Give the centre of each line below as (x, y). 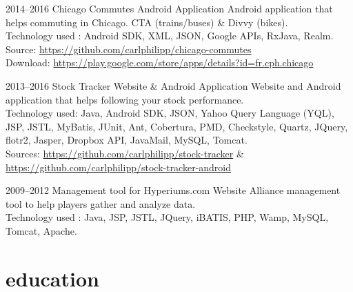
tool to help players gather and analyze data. (101, 203)
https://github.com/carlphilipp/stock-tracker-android (119, 167)
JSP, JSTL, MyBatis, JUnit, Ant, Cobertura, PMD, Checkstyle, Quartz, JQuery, (177, 126)
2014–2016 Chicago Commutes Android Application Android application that (169, 8)
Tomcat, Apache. (41, 230)
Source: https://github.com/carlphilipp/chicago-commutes (129, 49)
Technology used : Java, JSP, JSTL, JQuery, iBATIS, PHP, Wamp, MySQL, (167, 217)
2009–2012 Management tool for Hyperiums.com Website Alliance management (173, 190)
